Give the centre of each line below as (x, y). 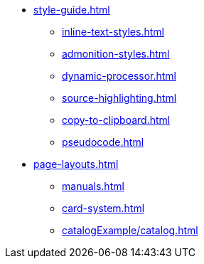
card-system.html (103, 208)
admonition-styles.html (116, 54)
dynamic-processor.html (119, 76)
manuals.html (93, 186)
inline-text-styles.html (113, 32)
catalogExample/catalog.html (130, 230)
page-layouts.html (76, 164)
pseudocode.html (103, 142)
